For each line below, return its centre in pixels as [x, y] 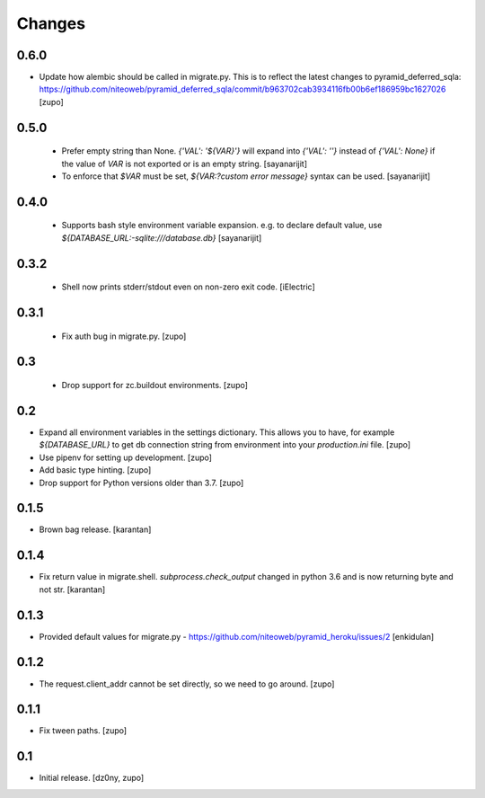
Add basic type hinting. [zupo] [95, 470]
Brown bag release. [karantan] [95, 529]
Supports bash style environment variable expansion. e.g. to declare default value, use [222, 226]
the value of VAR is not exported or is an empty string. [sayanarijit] [185, 164]
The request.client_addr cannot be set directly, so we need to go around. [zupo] [187, 684]
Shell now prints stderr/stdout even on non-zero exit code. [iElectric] [189, 287]
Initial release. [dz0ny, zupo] [92, 778]
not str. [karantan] [72, 590]
